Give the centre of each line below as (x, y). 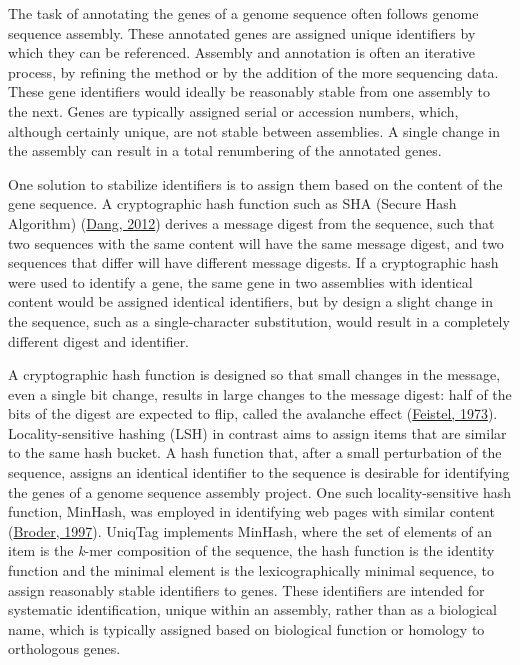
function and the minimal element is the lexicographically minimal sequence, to (251, 570)
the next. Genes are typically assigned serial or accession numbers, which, (233, 110)
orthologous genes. (64, 648)
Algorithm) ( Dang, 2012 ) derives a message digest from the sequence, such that (251, 222)
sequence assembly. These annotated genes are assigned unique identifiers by (242, 32)
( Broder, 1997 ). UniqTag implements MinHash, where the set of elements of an (250, 530)
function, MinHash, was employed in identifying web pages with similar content (251, 511)
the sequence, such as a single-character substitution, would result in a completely (259, 320)
